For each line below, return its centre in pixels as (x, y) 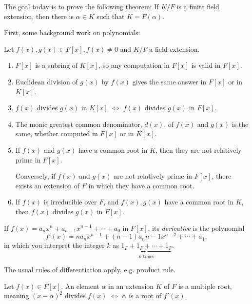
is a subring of (57, 65)
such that (111, 16)
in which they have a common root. (141, 185)
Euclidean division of (47, 81)
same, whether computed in (57, 133)
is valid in (206, 65)
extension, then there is (39, 16)
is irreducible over (70, 202)
